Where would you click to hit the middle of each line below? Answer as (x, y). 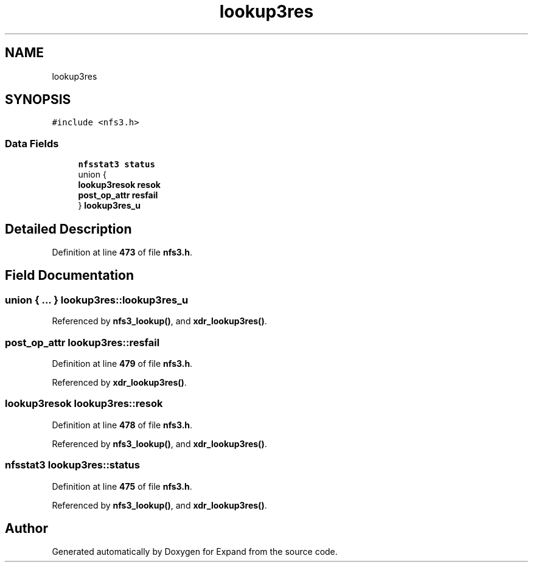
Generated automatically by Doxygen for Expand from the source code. (195, 552)
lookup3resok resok (119, 185)
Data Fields (32, 143)
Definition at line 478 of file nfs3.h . (122, 425)
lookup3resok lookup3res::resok (84, 404)
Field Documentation (69, 276)
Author (26, 528)
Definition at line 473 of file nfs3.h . (122, 252)
